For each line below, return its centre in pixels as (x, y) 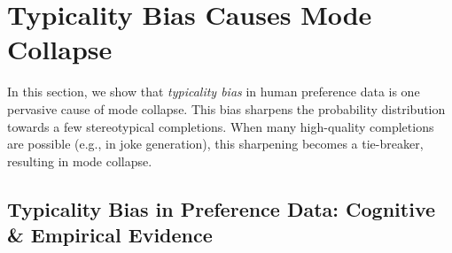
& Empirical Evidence (110, 235)
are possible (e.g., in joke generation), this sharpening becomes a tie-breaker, (215, 144)
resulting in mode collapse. (80, 161)
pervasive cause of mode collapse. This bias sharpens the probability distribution (226, 108)
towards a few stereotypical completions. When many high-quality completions (221, 126)
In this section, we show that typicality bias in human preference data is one (214, 92)
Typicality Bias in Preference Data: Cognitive (222, 208)
